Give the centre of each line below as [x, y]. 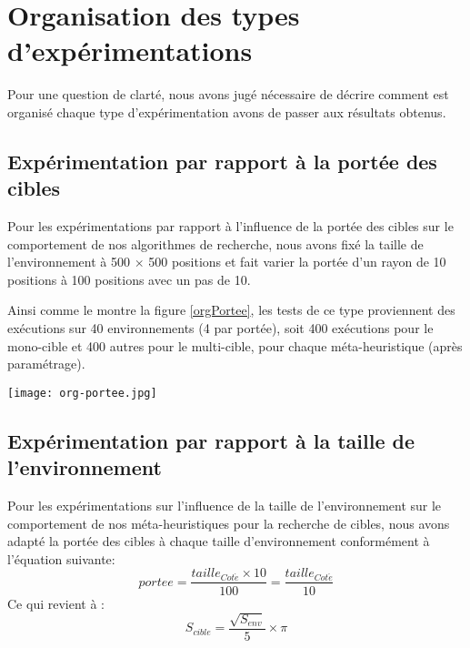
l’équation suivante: [61, 558]
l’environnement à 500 [69, 262]
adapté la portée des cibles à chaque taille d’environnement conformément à [219, 541]
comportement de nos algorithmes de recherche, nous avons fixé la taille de [215, 243]
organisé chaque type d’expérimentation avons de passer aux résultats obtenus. [227, 111]
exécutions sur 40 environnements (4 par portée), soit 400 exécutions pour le [220, 328]
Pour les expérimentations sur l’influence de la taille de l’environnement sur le [225, 506]
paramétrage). [46, 364]
